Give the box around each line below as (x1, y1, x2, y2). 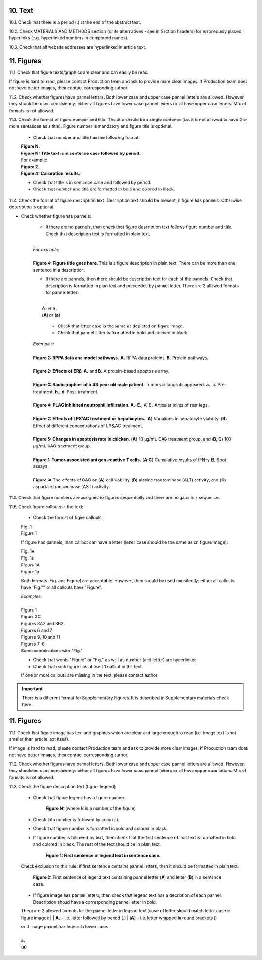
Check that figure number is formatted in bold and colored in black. (33, 825, 168, 831)
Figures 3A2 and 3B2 (21, 620, 64, 626)
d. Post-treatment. (61, 389, 98, 394)
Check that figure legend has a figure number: (33, 794, 126, 800)
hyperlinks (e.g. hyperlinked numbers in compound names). (9, 35, 129, 41)
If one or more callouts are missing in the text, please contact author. (21, 672, 159, 678)
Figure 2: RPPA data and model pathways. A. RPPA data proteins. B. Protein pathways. (33, 355, 209, 360)
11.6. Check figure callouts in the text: (9, 503, 83, 510)
